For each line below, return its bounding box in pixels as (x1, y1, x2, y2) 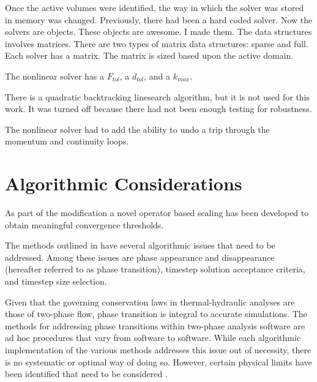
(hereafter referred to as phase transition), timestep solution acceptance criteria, (5, 263, 305, 275)
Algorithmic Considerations (5, 171, 242, 196)
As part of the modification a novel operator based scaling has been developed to (5, 206, 309, 219)
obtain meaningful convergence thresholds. (5, 218, 164, 231)
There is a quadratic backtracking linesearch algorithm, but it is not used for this (5, 90, 310, 103)
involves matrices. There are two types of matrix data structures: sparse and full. (5, 37, 308, 50)
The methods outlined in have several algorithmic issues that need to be (5, 239, 275, 252)
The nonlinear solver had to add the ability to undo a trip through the (5, 122, 270, 135)
